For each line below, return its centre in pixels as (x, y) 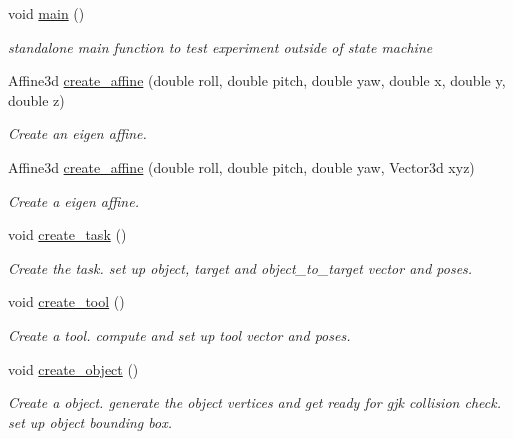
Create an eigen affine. (77, 133)
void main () (46, 13)
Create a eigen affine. (73, 200)
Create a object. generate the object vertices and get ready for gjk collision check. (254, 402)
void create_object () (73, 368)
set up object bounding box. (90, 421)
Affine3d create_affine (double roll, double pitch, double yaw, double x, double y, (257, 80)
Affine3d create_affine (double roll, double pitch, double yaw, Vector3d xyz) (241, 166)
